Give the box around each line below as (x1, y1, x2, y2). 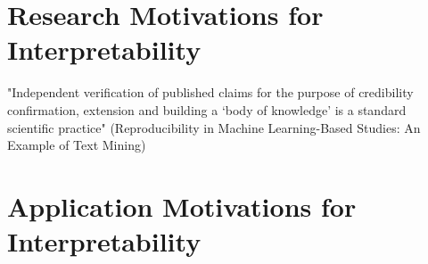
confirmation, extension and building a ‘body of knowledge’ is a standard (7, 100, 407, 119)
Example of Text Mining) (7, 136, 146, 154)
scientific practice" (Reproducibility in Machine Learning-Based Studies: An (7, 118, 421, 136)
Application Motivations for (7, 187, 357, 224)
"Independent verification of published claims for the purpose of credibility (7, 83, 414, 102)
